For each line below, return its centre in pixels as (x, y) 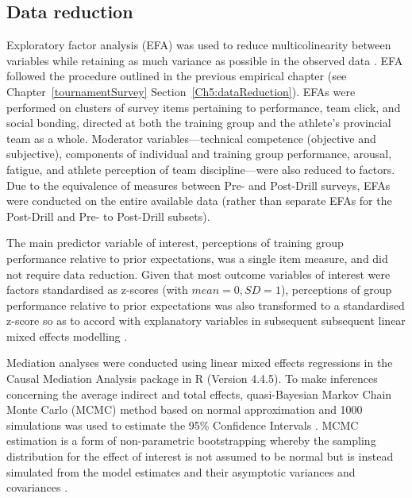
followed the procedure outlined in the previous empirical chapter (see (177, 76)
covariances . (37, 487)
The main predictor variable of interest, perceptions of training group (175, 243)
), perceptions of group (336, 290)
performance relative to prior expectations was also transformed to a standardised (206, 305)
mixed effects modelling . (67, 336)
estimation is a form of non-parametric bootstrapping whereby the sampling (191, 440)
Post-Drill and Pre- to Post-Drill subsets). (108, 216)
